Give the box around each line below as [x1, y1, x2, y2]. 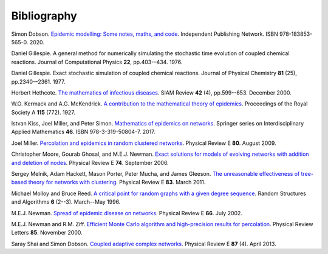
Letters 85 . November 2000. [11, 229, 83, 236]
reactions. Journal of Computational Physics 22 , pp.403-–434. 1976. [11, 58, 183, 65]
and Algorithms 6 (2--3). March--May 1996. [11, 198, 121, 206]
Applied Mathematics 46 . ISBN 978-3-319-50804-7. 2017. [11, 128, 155, 136]
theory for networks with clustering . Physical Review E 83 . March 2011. [28, 179, 206, 186]
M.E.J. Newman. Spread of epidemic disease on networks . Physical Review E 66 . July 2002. [11, 209, 243, 216]
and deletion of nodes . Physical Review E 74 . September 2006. [11, 159, 169, 166]
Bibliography [11, 9, 77, 22]
